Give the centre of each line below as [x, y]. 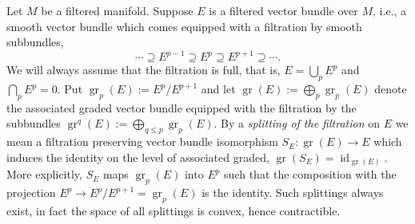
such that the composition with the [310, 174]
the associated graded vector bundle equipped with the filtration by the [182, 107]
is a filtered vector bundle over [283, 10]
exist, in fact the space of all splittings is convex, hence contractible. [174, 210]
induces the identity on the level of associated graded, [138, 157]
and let [218, 89]
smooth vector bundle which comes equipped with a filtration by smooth [184, 26]
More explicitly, [44, 174]
